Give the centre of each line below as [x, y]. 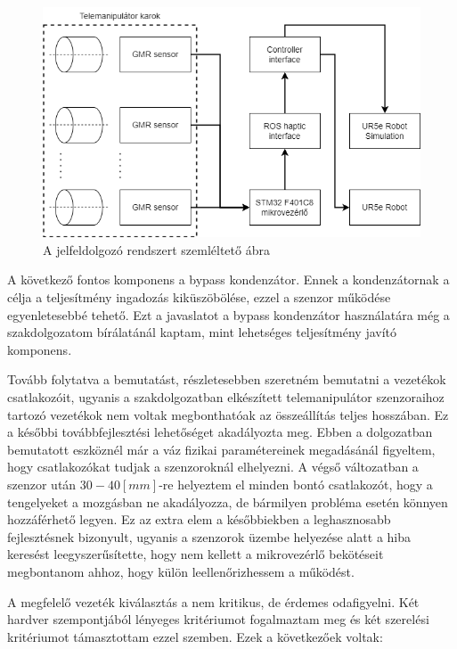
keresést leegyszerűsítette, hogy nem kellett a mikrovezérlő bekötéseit [196, 554]
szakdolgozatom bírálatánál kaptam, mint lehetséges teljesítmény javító [202, 332]
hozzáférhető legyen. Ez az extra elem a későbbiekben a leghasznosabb [199, 519]
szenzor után [42, 484]
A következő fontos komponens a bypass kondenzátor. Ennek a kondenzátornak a [228, 279]
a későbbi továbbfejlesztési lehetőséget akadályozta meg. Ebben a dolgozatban [220, 432]
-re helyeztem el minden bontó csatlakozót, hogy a [296, 484]
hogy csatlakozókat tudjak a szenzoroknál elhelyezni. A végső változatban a [213, 467]
